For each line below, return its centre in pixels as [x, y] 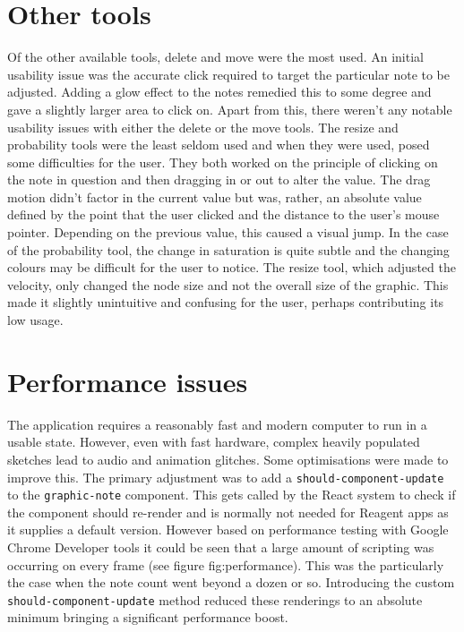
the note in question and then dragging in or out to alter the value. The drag [219, 179]
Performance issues [128, 381]
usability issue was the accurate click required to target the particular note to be [229, 74]
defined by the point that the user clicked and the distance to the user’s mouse [223, 214]
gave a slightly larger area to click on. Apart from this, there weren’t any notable [230, 109]
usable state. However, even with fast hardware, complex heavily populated [214, 442]
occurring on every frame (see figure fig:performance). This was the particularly [226, 564]
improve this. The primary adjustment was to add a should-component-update [226, 477]
